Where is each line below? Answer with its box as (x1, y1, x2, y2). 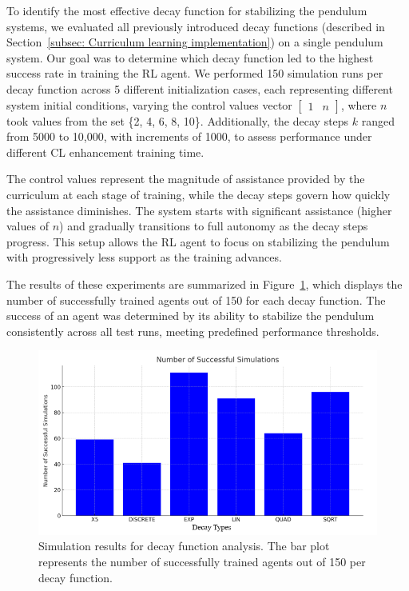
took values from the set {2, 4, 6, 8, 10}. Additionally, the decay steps (6, 112, 349, 129)
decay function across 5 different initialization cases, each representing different (6, 80, 393, 97)
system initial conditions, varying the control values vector (6, 96, 292, 113)
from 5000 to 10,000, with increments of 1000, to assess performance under (6, 128, 372, 145)
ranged (361, 112, 395, 129)
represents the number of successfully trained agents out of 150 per (38, 553, 366, 569)
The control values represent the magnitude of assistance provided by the (6, 170, 365, 187)
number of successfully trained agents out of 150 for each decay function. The (6, 291, 386, 308)
